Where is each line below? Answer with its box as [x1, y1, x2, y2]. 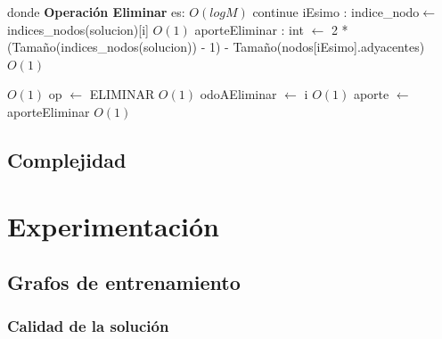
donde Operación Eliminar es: [7, 3, 185, 21]
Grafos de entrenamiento [7, 269, 241, 296]
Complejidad [7, 145, 127, 173]
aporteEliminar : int [194, 20, 304, 38]
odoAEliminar [200, 85, 277, 103]
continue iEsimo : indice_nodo [252, 3, 420, 21]
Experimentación [7, 207, 219, 244]
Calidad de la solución [7, 315, 169, 337]
